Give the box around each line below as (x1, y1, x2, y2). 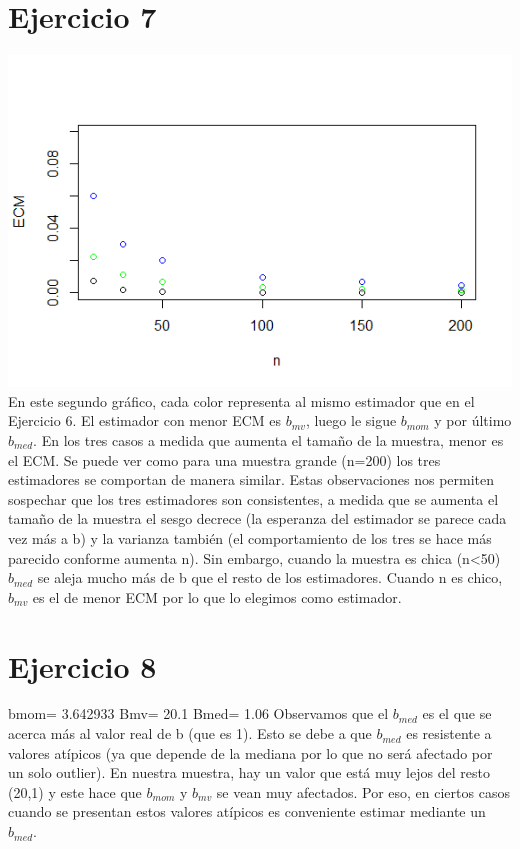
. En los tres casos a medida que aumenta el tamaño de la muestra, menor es (33, 430, 504, 451)
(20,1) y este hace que (8, 781, 142, 802)
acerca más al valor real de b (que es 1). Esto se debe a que (8, 723, 372, 744)
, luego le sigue (305, 410, 397, 431)
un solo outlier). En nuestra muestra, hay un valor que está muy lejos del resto (8, 762, 490, 783)
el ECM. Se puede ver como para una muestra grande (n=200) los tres (8, 449, 441, 470)
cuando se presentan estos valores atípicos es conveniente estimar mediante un (8, 801, 486, 822)
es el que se (422, 703, 492, 724)
